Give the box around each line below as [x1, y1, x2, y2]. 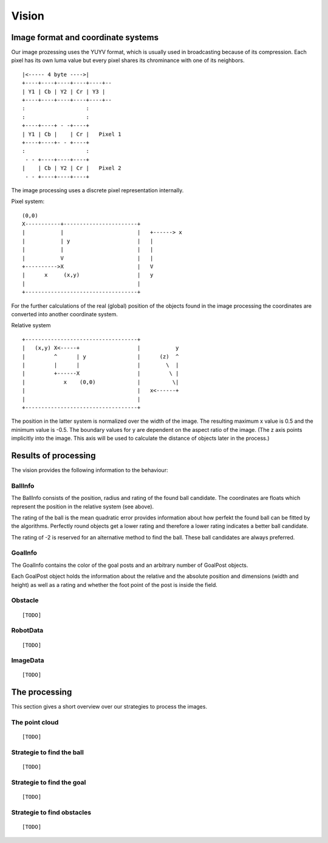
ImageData [11, 656, 44, 665]
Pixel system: [11, 198, 45, 205]
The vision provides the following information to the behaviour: [11, 466, 168, 474]
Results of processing [11, 450, 96, 460]
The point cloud [11, 718, 59, 727]
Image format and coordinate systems [11, 32, 159, 43]
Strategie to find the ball [11, 748, 84, 757]
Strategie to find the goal [11, 779, 86, 787]
